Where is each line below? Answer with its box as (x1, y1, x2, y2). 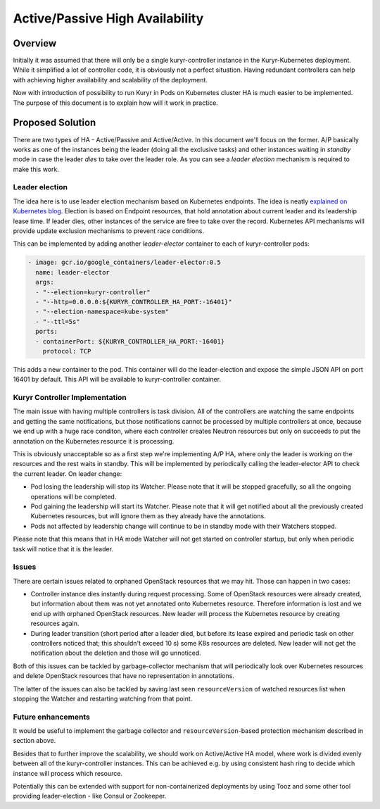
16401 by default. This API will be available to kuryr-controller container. (13, 375, 222, 384)
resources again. (30, 620, 80, 628)
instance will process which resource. (13, 769, 123, 777)
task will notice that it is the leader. (13, 544, 114, 553)
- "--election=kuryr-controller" (35, 288, 151, 296)
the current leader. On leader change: (13, 469, 122, 478)
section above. (13, 736, 56, 745)
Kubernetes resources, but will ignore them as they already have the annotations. (30, 512, 267, 520)
